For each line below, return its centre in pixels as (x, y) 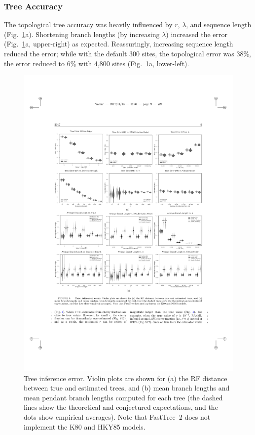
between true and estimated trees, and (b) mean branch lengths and (127, 388)
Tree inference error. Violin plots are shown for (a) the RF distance (126, 378)
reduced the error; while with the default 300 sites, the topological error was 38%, (127, 53)
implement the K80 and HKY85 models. (85, 426)
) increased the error (197, 34)
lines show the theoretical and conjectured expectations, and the (121, 407)
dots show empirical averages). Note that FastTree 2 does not (117, 417)
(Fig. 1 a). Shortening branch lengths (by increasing (82, 34)
